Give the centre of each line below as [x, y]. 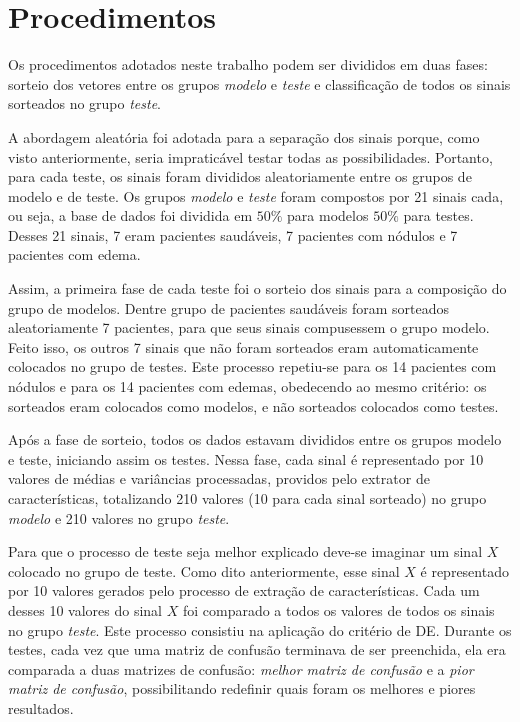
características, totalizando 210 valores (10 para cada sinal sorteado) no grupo [247, 498]
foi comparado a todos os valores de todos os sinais [338, 609]
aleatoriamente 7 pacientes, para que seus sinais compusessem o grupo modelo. [249, 327]
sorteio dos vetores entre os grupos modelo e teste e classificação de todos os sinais [259, 83]
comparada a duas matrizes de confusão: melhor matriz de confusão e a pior [241, 668]
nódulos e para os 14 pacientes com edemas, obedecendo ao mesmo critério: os [247, 386]
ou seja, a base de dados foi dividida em [130, 215]
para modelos [328, 215]
